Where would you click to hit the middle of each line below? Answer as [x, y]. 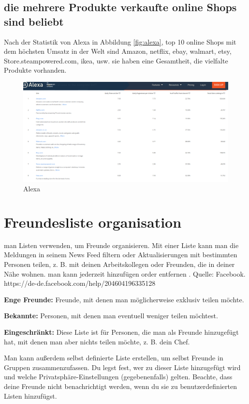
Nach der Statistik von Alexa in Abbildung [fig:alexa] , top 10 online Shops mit [120, 41]
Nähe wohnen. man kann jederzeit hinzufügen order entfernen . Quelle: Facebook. [125, 273]
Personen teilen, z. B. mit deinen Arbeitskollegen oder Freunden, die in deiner [119, 264]
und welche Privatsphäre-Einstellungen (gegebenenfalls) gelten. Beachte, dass [118, 377]
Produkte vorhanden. [35, 70]
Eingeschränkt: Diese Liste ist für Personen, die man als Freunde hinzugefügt [121, 332]
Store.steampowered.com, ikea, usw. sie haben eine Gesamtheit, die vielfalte [116, 60]
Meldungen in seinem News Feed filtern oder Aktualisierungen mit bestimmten [121, 255]
